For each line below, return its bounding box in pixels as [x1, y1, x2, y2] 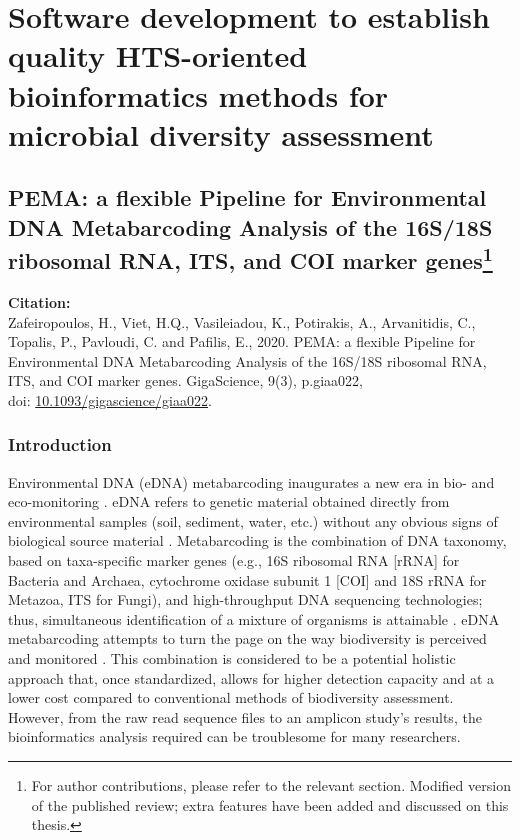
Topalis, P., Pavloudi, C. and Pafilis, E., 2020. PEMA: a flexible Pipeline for [8, 331, 476, 352]
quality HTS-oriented [8, 35, 308, 76]
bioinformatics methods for [8, 74, 389, 115]
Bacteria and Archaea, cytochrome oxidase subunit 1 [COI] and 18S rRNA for [8, 569, 487, 590]
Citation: [8, 291, 71, 312]
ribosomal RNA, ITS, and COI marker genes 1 [8, 241, 493, 276]
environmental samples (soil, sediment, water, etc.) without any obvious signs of [8, 510, 498, 531]
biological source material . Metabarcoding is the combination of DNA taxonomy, [8, 530, 507, 551]
